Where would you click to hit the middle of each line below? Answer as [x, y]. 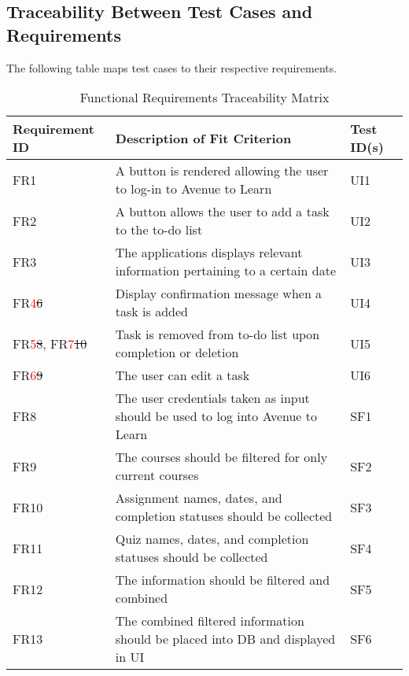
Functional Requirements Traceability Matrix [204, 98]
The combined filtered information [210, 621]
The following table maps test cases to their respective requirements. [172, 67]
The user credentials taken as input [212, 398]
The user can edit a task [182, 375]
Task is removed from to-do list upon [217, 334]
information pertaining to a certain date [225, 271]
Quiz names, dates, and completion [212, 539]
